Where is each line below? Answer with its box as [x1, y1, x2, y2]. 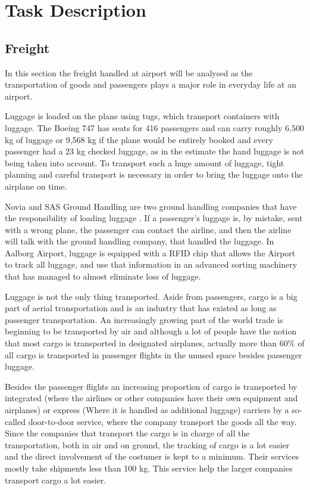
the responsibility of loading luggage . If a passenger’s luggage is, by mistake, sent [5, 212, 303, 224]
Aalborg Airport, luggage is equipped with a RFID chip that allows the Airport [5, 246, 296, 259]
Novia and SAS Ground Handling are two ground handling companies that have [5, 200, 297, 212]
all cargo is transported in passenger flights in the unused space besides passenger [5, 348, 302, 361]
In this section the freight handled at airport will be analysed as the [5, 66, 253, 79]
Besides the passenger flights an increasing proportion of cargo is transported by [5, 380, 298, 392]
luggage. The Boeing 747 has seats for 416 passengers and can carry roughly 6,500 [5, 121, 304, 134]
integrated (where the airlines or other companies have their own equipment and [5, 392, 298, 404]
